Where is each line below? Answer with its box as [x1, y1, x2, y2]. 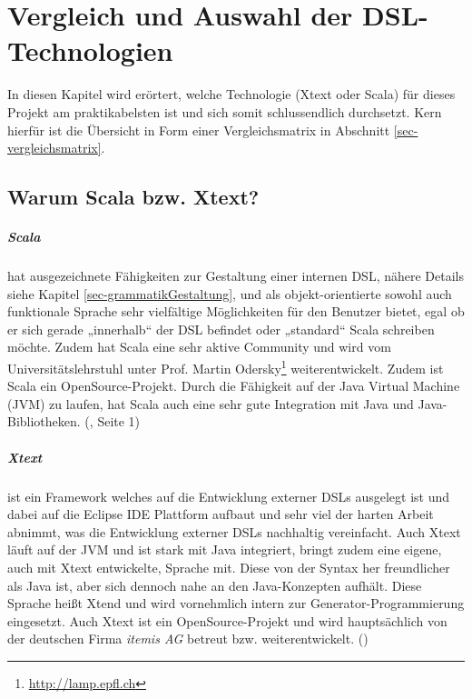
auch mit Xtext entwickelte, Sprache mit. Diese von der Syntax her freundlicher [7, 557, 450, 576]
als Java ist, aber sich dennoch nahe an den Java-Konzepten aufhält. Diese [7, 575, 422, 594]
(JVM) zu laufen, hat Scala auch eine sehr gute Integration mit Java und [7, 394, 414, 413]
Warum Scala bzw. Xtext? [7, 183, 260, 211]
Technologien [7, 32, 173, 69]
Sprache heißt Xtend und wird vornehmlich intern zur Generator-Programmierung [7, 594, 465, 613]
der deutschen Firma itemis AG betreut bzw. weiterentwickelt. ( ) [7, 629, 369, 648]
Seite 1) [97, 412, 141, 431]
